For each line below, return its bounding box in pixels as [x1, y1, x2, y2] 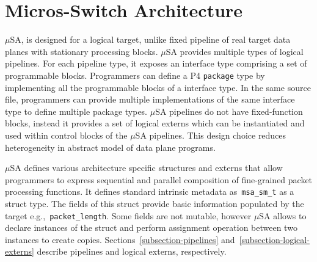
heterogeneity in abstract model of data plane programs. [5, 140, 216, 153]
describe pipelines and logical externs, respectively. [37, 245, 227, 258]
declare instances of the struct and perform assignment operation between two [5, 221, 297, 234]
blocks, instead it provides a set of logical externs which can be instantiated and [5, 117, 305, 129]
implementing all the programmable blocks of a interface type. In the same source [5, 81, 311, 93]
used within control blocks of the [5, 128, 128, 141]
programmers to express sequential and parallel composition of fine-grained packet [5, 173, 313, 186]
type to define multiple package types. [5, 104, 148, 117]
